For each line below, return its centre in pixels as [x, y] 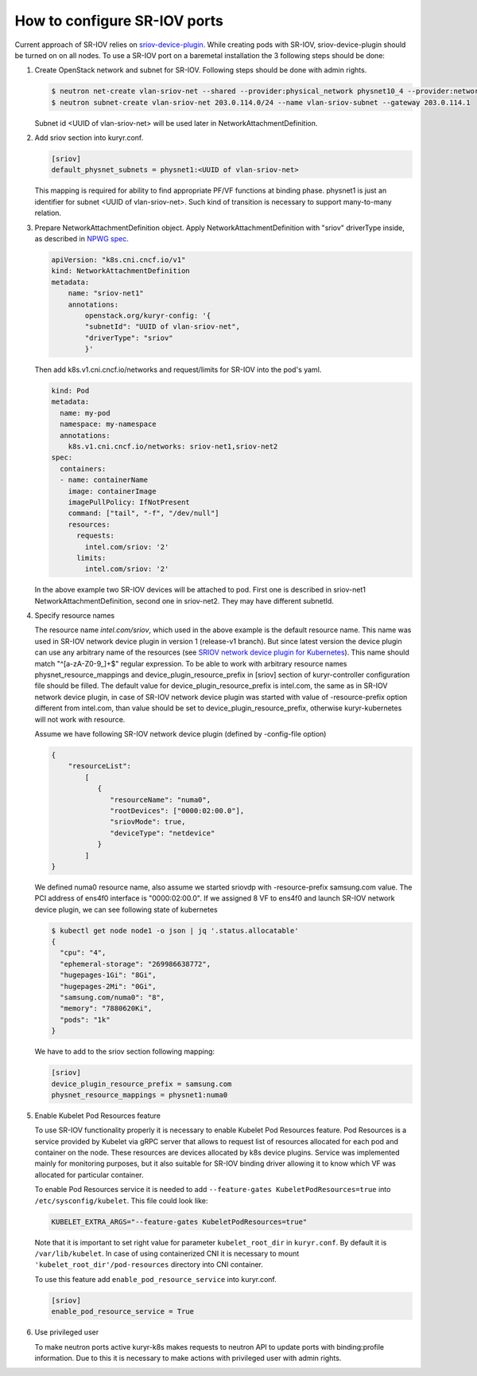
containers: [83, 469]
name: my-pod [85, 413]
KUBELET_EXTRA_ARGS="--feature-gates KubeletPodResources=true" [179, 1222]
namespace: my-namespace [108, 424]
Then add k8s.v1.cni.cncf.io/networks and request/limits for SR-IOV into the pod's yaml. [178, 369]
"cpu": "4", [83, 953]
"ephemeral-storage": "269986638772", [135, 964]
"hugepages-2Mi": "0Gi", [108, 986]
